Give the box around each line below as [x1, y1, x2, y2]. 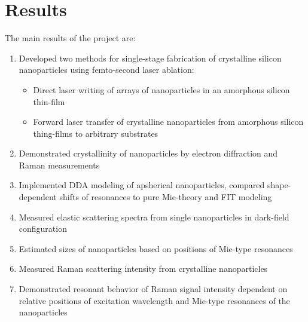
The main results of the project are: [5, 32, 136, 44]
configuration [19, 222, 67, 235]
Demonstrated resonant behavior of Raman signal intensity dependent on [19, 283, 288, 295]
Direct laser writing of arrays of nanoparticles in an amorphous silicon [33, 83, 290, 96]
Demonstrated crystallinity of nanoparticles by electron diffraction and [19, 147, 278, 160]
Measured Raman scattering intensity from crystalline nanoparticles [19, 262, 268, 275]
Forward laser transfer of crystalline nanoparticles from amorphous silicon [33, 115, 304, 128]
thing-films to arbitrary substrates [33, 127, 158, 139]
